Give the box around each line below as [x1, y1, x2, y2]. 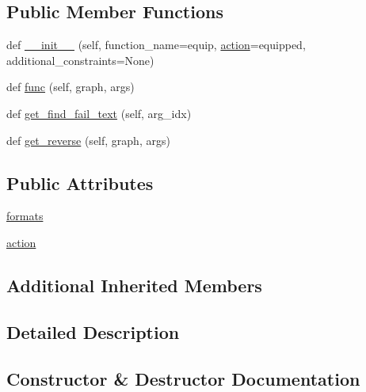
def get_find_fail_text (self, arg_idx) [6, 105, 192, 121]
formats [6, 207, 44, 224]
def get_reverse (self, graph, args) [6, 131, 170, 148]
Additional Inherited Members [6, 272, 262, 297]
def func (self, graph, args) [6, 78, 135, 95]
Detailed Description [6, 319, 180, 344]
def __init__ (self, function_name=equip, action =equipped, [6, 36, 306, 53]
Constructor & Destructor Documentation [6, 366, 360, 390]
